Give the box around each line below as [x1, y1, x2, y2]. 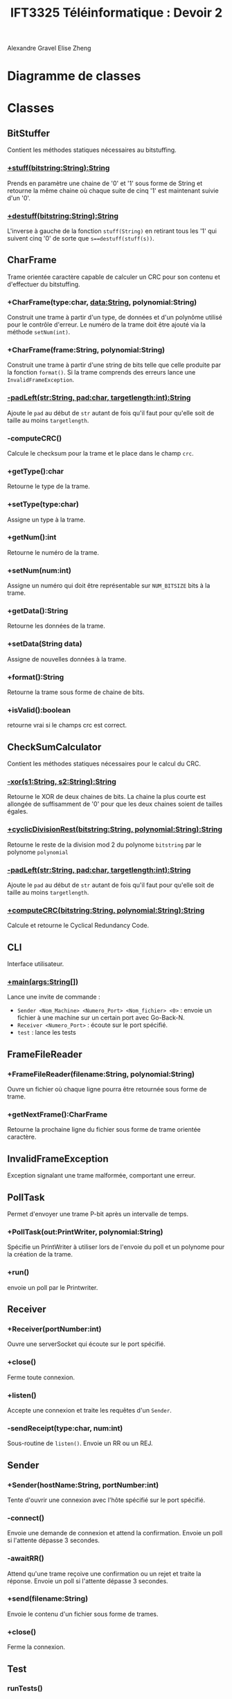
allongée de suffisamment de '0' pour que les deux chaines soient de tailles [7, 800, 223, 809]
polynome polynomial [7, 847, 69, 856]
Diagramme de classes [7, 68, 141, 84]
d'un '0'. [7, 193, 31, 202]
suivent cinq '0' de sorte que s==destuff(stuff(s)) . [7, 234, 154, 242]
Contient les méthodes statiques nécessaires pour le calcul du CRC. [7, 759, 202, 768]
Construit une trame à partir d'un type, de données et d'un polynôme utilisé [7, 313, 223, 322]
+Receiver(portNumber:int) [7, 1324, 102, 1334]
